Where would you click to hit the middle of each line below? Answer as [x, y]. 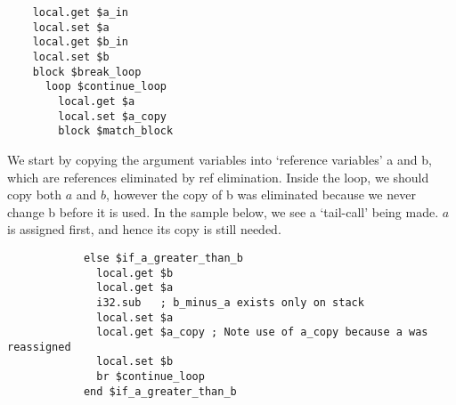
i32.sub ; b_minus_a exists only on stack [230, 302]
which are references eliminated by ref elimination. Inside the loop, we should [218, 177]
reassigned [39, 347]
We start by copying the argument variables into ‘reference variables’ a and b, [220, 159]
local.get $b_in [81, 42]
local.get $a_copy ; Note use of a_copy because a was [262, 332]
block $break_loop [87, 72]
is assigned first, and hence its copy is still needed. [144, 229]
